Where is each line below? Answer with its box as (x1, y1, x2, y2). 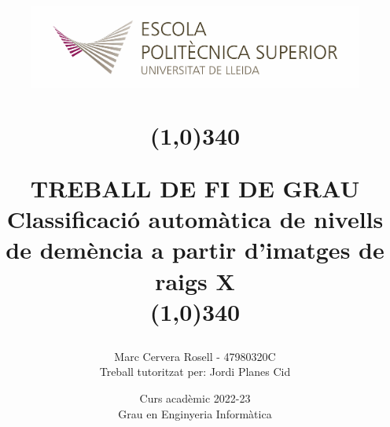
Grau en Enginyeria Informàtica (118, 405, 272, 421)
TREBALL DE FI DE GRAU (30, 171, 360, 204)
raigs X (155, 264, 235, 296)
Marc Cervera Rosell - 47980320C (114, 348, 276, 364)
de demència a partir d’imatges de (6, 234, 384, 266)
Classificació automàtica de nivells (6, 203, 384, 235)
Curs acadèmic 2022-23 (139, 390, 251, 407)
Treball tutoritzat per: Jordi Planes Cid (99, 363, 291, 380)
